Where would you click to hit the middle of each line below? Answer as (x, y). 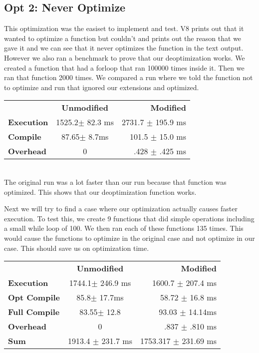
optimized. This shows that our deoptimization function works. (100, 192)
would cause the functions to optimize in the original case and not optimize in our (129, 238)
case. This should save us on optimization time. (77, 248)
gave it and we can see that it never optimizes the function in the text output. (124, 48)
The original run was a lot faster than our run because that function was (115, 182)
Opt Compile (34, 297)
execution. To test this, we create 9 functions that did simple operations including (129, 218)
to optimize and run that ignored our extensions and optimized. (102, 87)
